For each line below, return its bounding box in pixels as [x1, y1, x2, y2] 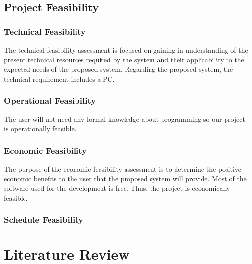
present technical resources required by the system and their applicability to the [4, 54, 244, 64]
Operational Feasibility [4, 94, 96, 107]
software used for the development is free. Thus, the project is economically [4, 183, 230, 193]
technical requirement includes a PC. [4, 73, 115, 84]
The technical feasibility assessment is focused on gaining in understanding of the [4, 45, 248, 55]
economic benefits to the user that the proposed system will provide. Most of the [4, 173, 247, 183]
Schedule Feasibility [4, 213, 83, 226]
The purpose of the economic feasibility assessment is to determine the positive [4, 164, 242, 174]
